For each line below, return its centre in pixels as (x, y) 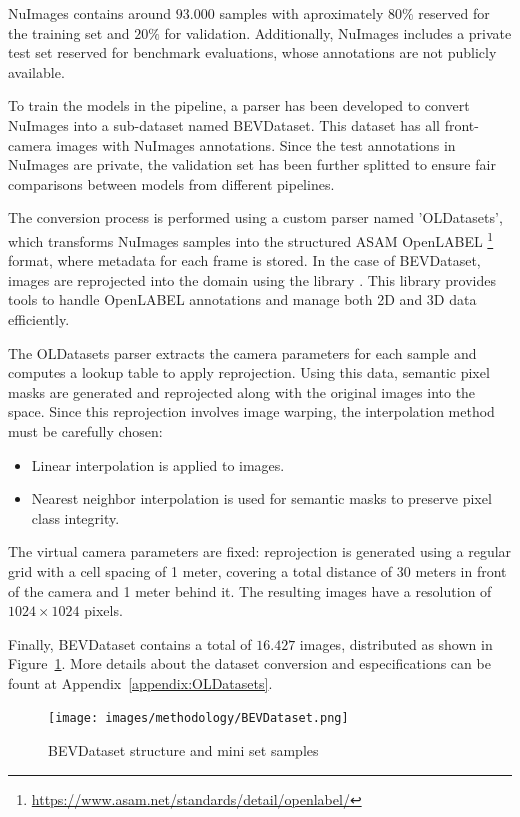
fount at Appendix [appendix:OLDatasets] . (140, 682)
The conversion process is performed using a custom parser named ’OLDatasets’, (255, 217)
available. (36, 71)
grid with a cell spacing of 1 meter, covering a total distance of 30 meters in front (257, 570)
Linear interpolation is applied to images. (158, 464)
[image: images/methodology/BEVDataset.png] (198, 718)
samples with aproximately (301, 13)
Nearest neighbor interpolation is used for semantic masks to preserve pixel (261, 498)
